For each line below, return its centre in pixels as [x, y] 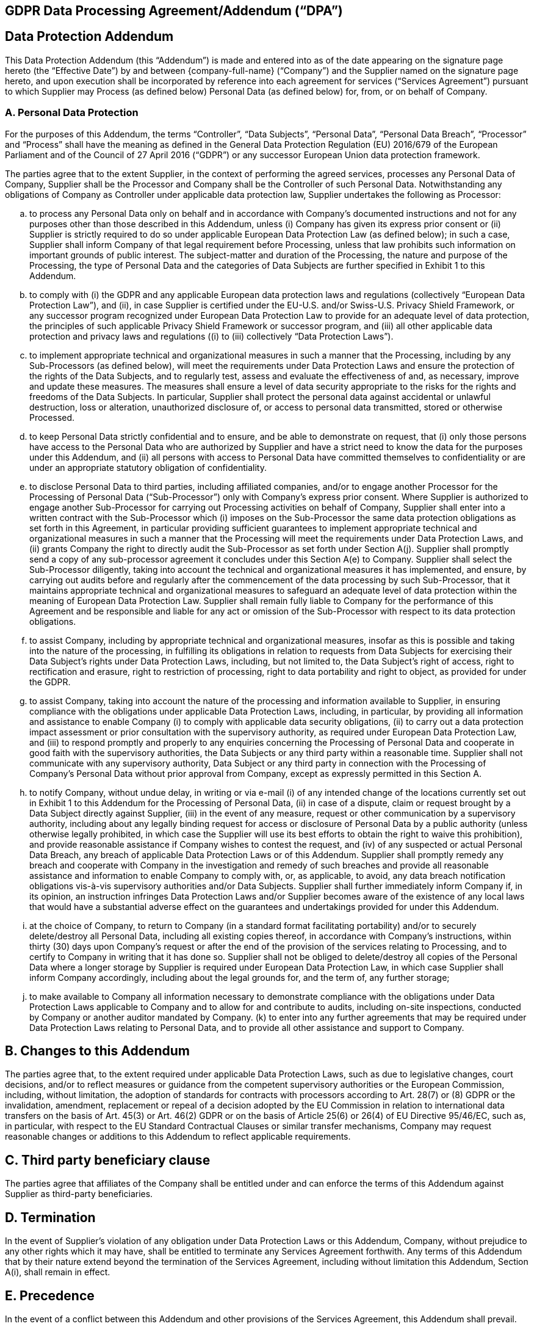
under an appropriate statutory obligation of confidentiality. [148, 467]
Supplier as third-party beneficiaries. [79, 1194]
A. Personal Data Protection [72, 113]
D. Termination [50, 1217]
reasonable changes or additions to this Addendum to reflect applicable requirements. [178, 1137]
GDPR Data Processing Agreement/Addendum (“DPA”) [174, 11]
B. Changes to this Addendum [97, 1051]
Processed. [52, 417]
